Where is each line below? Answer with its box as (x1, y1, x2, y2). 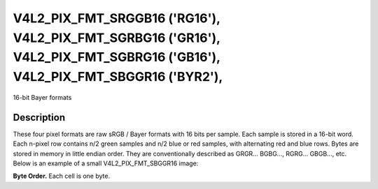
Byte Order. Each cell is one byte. (13, 172, 111, 181)
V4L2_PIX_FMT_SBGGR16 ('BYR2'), (13, 69, 223, 85)
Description (13, 112, 66, 123)
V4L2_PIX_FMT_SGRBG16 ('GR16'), (13, 30, 220, 45)
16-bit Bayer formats (13, 93, 72, 101)
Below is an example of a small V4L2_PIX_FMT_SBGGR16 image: (13, 159, 199, 167)
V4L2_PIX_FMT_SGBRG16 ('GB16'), (13, 50, 220, 66)
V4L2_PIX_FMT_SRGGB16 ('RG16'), (13, 10, 220, 26)
